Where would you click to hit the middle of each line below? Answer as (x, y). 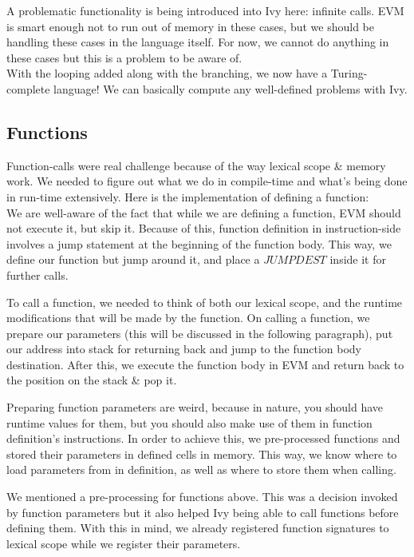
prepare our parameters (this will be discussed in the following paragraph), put (200, 333)
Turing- (349, 73)
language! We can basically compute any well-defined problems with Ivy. (231, 88)
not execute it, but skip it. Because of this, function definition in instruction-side (204, 228)
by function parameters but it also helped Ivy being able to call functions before (203, 512)
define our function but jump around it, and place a (133, 259)
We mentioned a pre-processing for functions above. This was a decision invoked (202, 497)
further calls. (37, 275)
